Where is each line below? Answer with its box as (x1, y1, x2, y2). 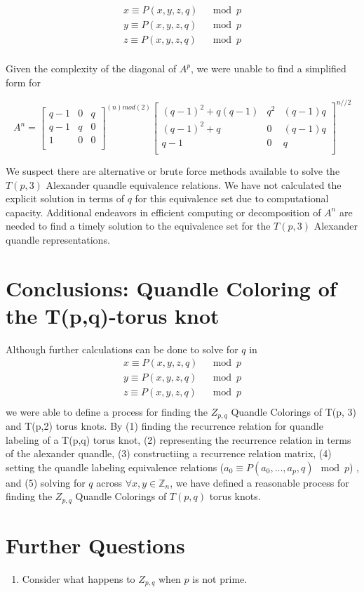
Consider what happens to (22, 571, 135, 586)
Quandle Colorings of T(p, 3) (231, 404, 357, 419)
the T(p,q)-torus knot (6, 301, 220, 329)
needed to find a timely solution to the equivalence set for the (6, 218, 271, 233)
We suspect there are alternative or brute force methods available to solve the (6, 163, 340, 178)
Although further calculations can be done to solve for (6, 341, 238, 356)
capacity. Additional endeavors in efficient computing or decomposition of (6, 204, 321, 219)
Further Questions (6, 531, 185, 559)
